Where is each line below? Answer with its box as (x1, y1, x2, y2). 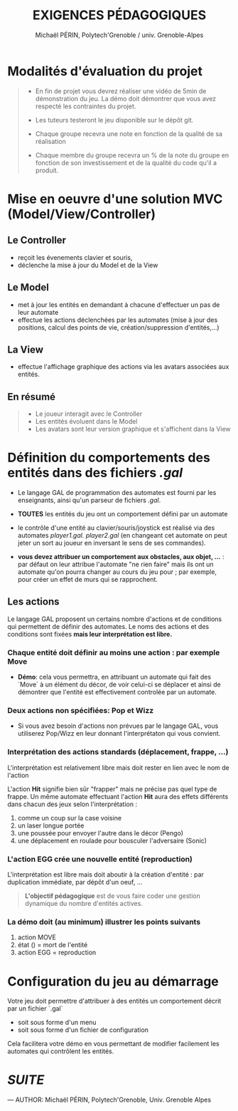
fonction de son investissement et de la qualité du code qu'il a (35, 158, 217, 167)
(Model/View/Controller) (7, 206, 156, 222)
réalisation (35, 137, 66, 145)
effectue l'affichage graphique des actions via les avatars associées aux (17, 362, 229, 371)
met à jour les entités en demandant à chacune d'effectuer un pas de (17, 300, 220, 309)
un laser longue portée (17, 821, 85, 830)
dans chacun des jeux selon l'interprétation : (7, 800, 137, 808)
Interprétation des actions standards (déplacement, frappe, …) (7, 747, 229, 757)
